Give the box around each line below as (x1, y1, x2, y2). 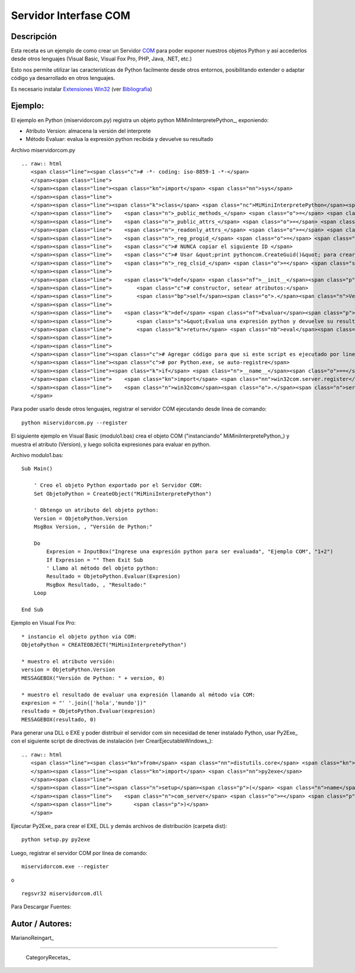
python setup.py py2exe (21, 836, 91, 843)
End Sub (21, 606, 44, 613)
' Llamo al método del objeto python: (46, 565, 159, 571)
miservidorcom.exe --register (21, 863, 109, 870)
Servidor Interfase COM (11, 9, 131, 22)
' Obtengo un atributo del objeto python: (33, 507, 159, 513)
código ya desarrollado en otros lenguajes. (11, 75, 115, 82)
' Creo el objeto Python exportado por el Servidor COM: (33, 482, 202, 489)
